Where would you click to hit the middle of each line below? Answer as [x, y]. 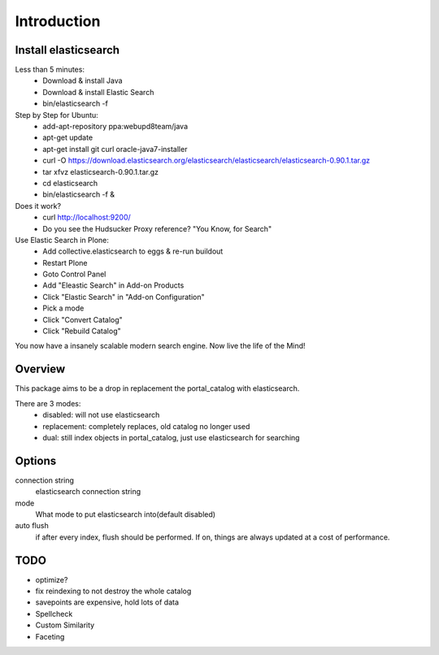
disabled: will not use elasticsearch [101, 415]
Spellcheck [54, 614]
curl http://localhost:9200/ [87, 217]
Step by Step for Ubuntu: [57, 115]
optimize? [52, 579]
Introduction [58, 21]
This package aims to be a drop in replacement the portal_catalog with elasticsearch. [157, 388]
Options [36, 460]
